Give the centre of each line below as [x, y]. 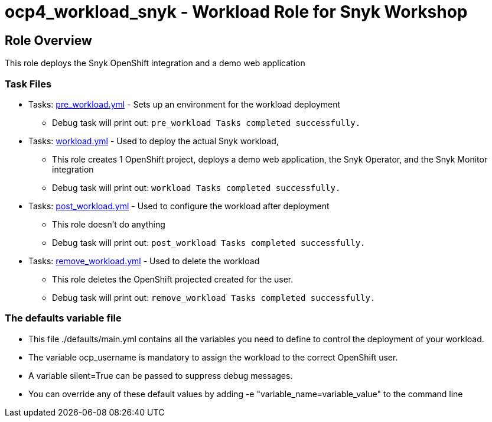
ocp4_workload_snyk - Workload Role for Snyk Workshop [236, 12]
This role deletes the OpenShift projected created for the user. [173, 279]
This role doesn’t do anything [109, 224]
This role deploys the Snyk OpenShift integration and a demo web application [155, 63]
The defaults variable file [63, 318]
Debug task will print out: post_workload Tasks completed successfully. [209, 242]
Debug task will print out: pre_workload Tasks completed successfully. [206, 122]
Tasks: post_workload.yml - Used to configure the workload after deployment [179, 206]
